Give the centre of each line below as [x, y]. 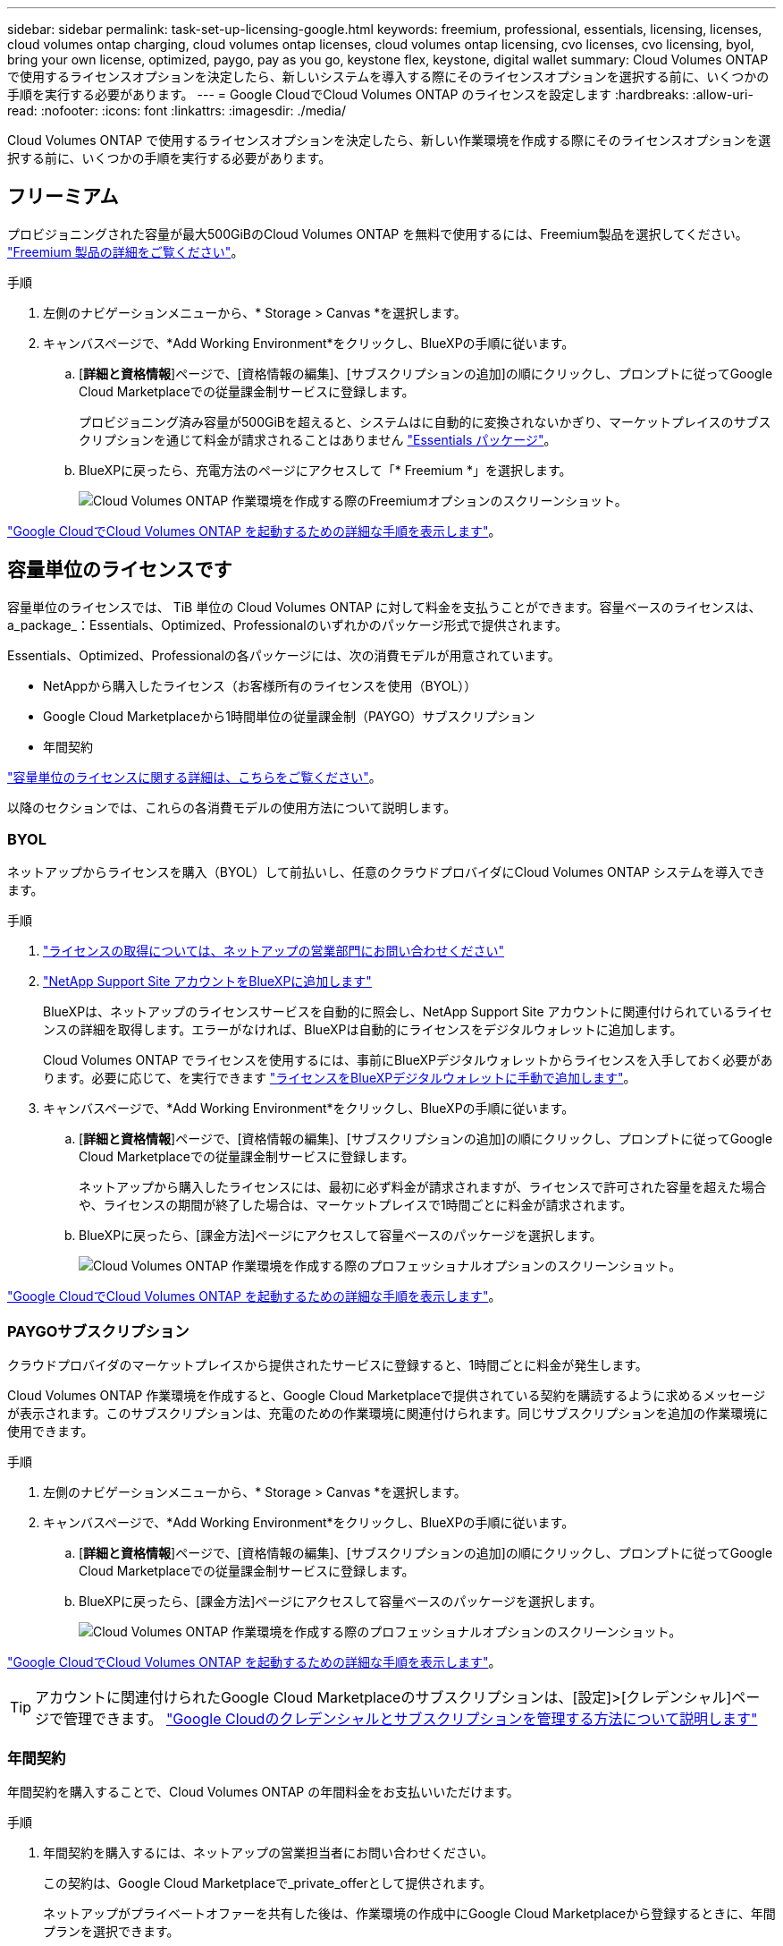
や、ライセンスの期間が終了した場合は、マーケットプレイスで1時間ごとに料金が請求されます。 [356, 1205]
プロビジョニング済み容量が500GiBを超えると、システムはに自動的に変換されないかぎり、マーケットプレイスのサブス [425, 421]
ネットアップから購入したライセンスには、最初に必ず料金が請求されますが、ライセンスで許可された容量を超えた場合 [423, 1187]
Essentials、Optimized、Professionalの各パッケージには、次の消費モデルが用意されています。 [284, 655]
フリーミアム [63, 197]
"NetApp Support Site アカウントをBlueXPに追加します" [207, 981]
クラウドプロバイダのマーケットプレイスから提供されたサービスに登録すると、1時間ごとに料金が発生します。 [328, 1365]
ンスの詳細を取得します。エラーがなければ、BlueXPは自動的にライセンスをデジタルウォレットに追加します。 [363, 1030]
